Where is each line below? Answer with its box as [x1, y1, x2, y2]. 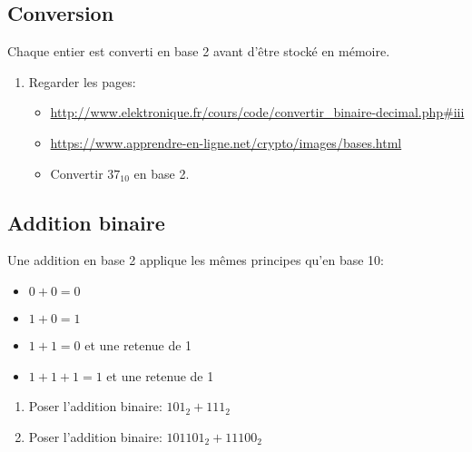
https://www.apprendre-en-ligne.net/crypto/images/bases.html [50, 133, 402, 152]
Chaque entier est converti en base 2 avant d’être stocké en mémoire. [7, 42, 390, 61]
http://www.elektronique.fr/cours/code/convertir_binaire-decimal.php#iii [50, 103, 465, 122]
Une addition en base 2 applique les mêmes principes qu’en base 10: [7, 251, 384, 270]
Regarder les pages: [28, 72, 136, 91]
